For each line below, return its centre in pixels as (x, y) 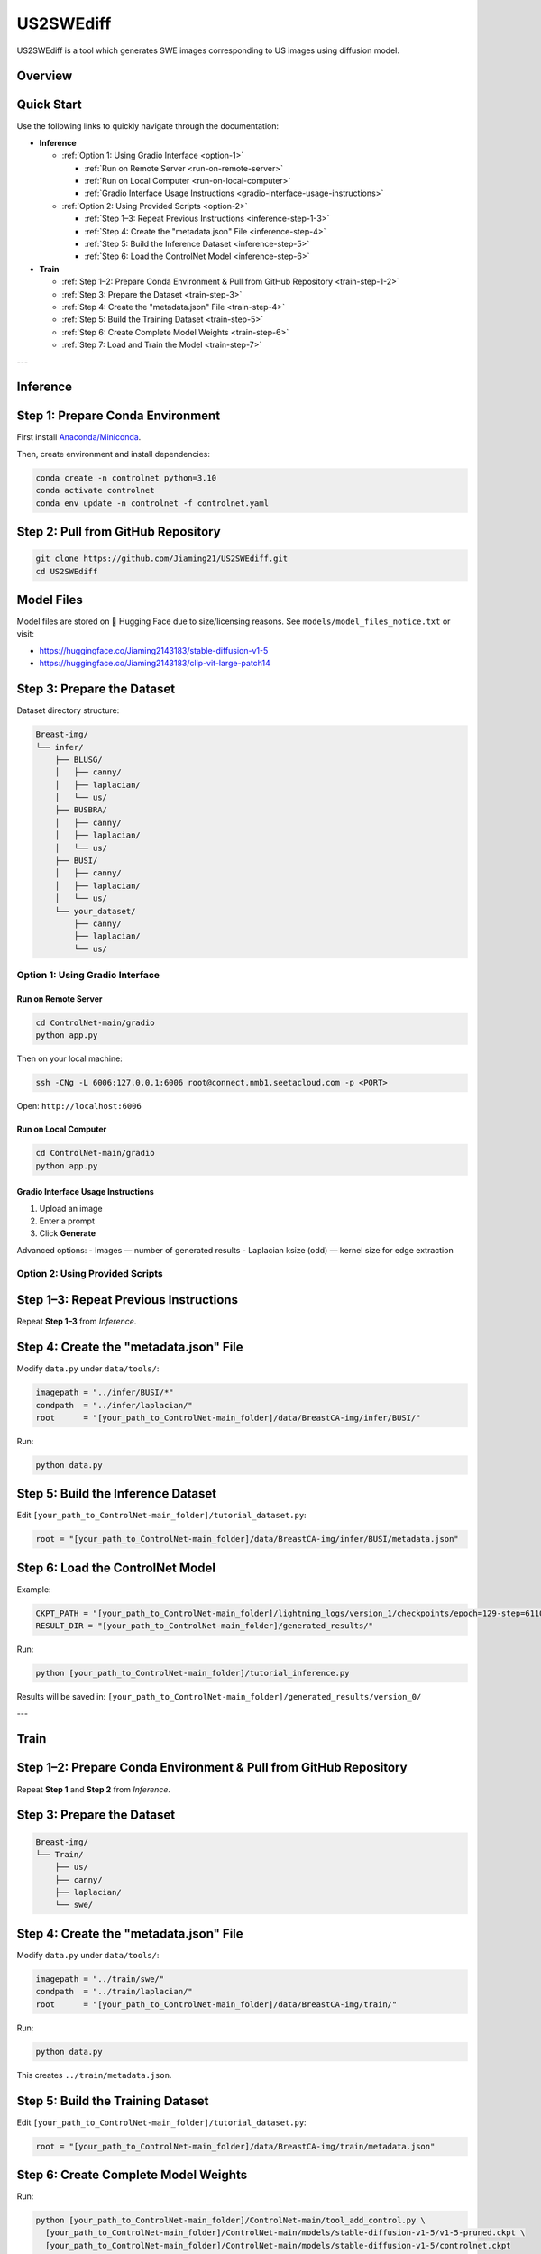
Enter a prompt (67, 1221)
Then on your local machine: (70, 1058)
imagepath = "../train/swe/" (100, 1979)
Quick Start (49, 105)
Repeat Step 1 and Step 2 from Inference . (94, 1789)
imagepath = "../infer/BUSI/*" (105, 1393)
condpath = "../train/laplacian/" (114, 1992)
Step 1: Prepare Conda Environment (119, 416)
